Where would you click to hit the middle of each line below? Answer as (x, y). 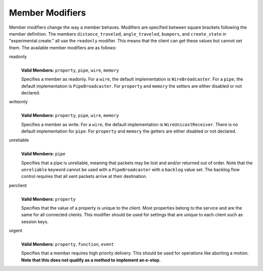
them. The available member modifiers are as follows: (63, 48)
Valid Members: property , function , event (67, 244)
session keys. (35, 221)
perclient (18, 185)
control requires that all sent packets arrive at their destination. (84, 176)
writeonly (18, 102)
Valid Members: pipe (43, 154)
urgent (16, 231)
